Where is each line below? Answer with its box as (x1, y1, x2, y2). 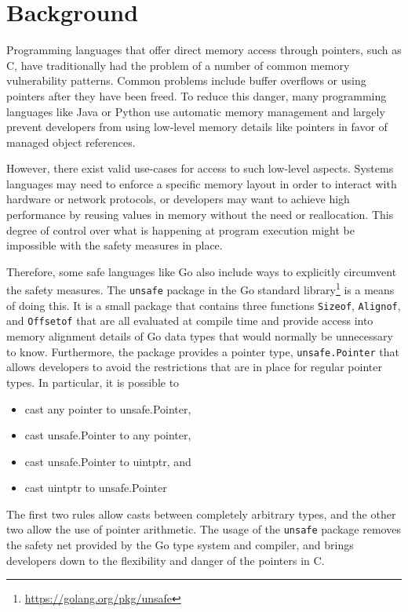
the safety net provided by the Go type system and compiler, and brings (6, 537, 354, 553)
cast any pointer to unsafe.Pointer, (24, 400, 191, 417)
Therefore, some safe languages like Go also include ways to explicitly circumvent (6, 263, 397, 279)
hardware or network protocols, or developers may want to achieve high (6, 191, 350, 207)
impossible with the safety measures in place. (6, 237, 223, 253)
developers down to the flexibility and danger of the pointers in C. (6, 552, 325, 568)
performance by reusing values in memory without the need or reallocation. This (6, 206, 394, 223)
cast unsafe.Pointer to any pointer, (24, 427, 191, 443)
